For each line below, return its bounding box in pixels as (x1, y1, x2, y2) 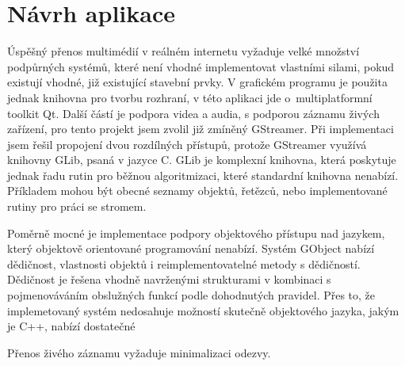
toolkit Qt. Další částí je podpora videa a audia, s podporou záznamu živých (7, 105, 380, 121)
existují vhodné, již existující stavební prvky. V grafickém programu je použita (7, 74, 388, 90)
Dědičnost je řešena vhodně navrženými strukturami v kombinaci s (7, 271, 331, 288)
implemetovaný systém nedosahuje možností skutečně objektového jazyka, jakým (7, 302, 399, 318)
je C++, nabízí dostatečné (7, 318, 136, 334)
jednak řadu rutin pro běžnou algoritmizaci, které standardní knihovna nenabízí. (7, 166, 399, 183)
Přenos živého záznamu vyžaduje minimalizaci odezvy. (7, 344, 271, 360)
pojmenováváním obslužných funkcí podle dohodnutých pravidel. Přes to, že (7, 287, 376, 303)
